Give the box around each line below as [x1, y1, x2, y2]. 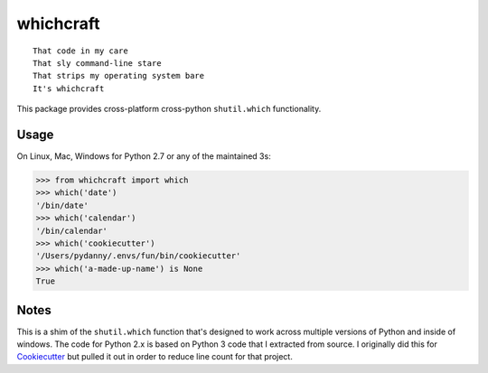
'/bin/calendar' [35, 226, 108, 236]
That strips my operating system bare [33, 70, 205, 81]
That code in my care [33, 45, 128, 56]
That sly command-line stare [33, 58, 162, 68]
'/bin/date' [35, 200, 89, 210]
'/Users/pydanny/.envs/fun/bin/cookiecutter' [35, 251, 241, 261]
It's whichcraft [33, 83, 105, 94]
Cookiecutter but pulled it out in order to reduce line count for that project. [16, 351, 293, 362]
